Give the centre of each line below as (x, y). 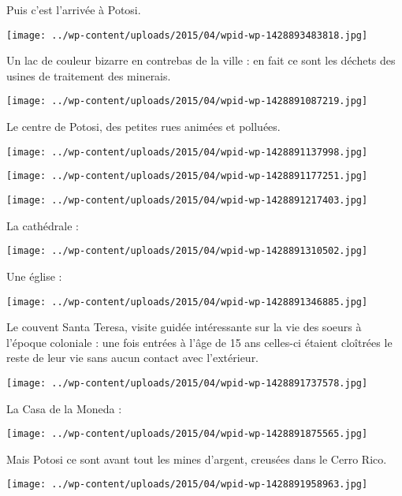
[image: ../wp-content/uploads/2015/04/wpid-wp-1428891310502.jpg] (187, 251)
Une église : (34, 276)
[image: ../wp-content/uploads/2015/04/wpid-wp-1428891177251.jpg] (187, 176)
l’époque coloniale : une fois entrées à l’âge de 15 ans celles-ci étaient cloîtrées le (199, 342)
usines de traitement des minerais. (89, 75)
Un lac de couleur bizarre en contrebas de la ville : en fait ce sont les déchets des (201, 60)
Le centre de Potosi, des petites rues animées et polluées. (143, 127)
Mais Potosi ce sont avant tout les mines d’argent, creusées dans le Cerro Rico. (197, 459)
